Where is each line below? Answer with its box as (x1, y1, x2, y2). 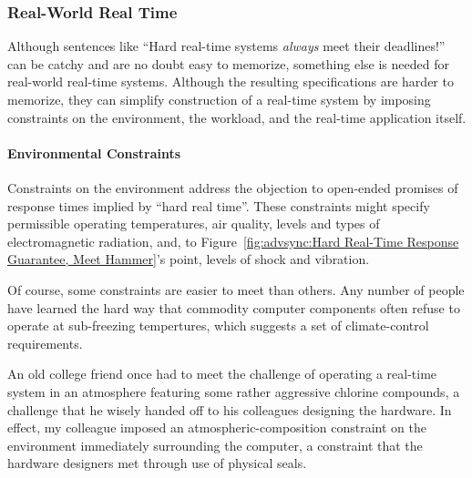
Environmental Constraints (7, 143, 181, 162)
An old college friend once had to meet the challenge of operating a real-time (7, 364, 437, 383)
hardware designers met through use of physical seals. (7, 453, 307, 473)
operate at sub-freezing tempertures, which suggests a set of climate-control (7, 316, 429, 335)
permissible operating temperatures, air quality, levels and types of (7, 214, 380, 233)
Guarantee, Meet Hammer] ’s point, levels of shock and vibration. (7, 249, 370, 269)
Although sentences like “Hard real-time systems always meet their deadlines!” (7, 36, 446, 56)
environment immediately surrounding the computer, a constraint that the (7, 435, 423, 454)
